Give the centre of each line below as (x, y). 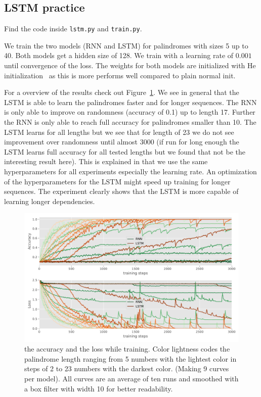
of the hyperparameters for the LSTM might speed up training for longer (117, 181)
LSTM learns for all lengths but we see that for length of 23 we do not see (119, 132)
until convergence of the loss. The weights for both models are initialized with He (130, 65)
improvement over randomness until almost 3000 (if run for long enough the (122, 142)
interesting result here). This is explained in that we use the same (106, 161)
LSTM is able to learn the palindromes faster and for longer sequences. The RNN (130, 102)
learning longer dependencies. (50, 201)
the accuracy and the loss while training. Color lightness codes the (127, 349)
